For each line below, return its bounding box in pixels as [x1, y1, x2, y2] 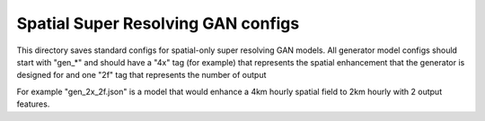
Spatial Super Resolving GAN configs [16, 13, 300, 33]
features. [16, 99, 50, 109]
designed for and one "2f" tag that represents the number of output [16, 70, 267, 81]
